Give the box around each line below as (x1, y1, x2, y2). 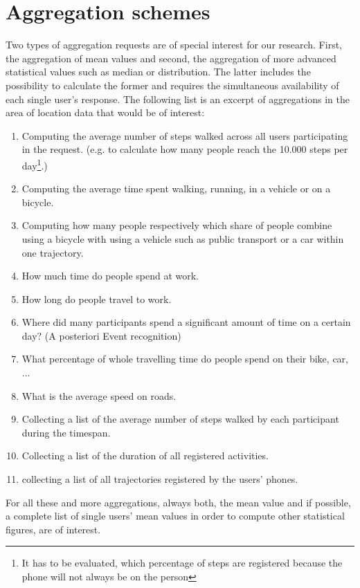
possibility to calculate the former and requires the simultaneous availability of (6, 77, 339, 92)
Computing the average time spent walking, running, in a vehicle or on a (21, 181, 331, 196)
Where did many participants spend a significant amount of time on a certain (21, 315, 351, 329)
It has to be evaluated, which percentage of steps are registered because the (21, 555, 343, 570)
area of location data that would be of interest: (6, 105, 205, 120)
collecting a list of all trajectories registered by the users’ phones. (21, 472, 298, 486)
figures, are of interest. (6, 522, 101, 536)
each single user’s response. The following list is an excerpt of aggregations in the (6, 91, 350, 106)
